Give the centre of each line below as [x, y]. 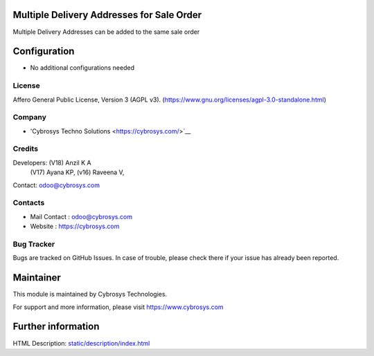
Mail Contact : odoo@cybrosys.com [81, 216]
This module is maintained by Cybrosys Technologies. [90, 294]
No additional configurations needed [82, 68]
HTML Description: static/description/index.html [81, 343]
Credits [25, 149]
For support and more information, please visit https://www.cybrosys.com [118, 307]
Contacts [29, 203]
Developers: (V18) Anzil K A [52, 162]
